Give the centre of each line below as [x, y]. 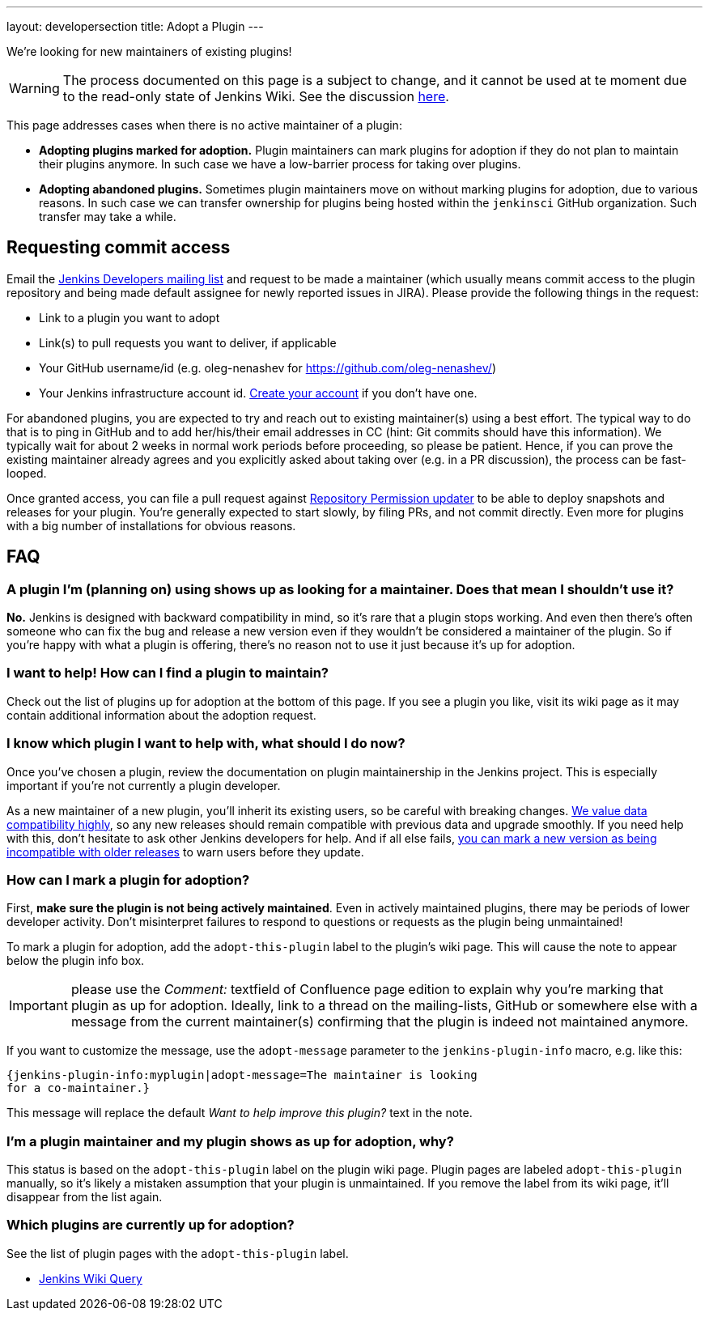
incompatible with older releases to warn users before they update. [185, 852]
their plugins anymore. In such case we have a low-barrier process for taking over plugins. [280, 164]
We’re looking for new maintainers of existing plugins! [149, 51]
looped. [27, 473]
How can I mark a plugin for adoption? [128, 879]
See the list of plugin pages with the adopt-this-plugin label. [178, 1253]
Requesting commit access [119, 248]
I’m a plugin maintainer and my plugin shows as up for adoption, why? [230, 1141]
